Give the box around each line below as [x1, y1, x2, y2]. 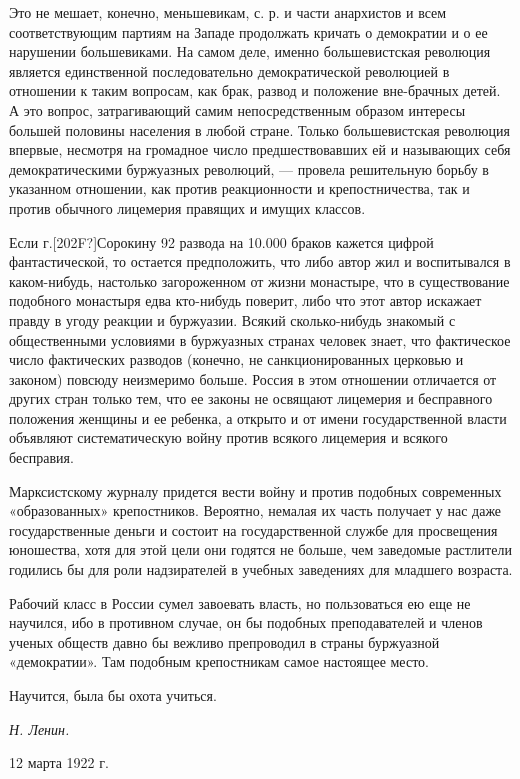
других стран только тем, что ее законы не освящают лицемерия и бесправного [9, 388, 493, 409]
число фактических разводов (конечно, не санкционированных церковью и [9, 349, 464, 370]
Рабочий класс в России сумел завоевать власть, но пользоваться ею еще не [9, 592, 471, 613]
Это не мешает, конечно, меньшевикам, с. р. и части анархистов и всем [9, 2, 447, 22]
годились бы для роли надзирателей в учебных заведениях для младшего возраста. [9, 559, 513, 580]
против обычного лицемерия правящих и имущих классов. [9, 197, 366, 218]
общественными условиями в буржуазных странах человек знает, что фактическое [9, 329, 511, 350]
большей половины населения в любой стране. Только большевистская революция [9, 119, 510, 140]
